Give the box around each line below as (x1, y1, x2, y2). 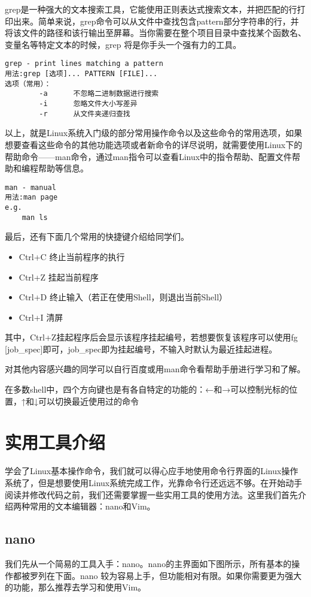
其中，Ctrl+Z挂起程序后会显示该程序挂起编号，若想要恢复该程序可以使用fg (5, 331, 298, 343)
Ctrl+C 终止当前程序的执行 (19, 250, 125, 263)
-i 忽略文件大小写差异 (39, 99, 138, 108)
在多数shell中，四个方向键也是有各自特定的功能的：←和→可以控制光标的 (5, 383, 289, 396)
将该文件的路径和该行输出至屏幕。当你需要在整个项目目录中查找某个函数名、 (5, 26, 306, 39)
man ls (22, 213, 48, 222)
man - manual (5, 183, 56, 192)
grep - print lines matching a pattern (5, 59, 163, 68)
